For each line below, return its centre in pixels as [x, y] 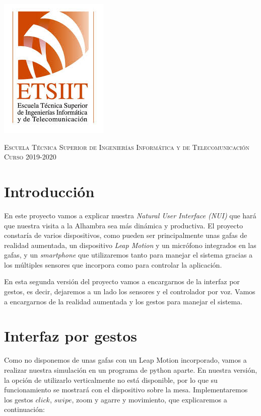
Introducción [49, 191]
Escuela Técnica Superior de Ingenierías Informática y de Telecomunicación [127, 147]
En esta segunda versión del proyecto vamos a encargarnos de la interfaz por [122, 281]
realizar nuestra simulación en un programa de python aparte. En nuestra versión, [131, 369]
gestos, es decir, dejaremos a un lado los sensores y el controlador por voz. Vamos [130, 292]
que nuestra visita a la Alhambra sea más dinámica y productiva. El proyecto [123, 225]
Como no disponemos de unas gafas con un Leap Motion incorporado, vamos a [125, 360]
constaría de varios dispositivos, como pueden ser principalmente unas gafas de [126, 235]
